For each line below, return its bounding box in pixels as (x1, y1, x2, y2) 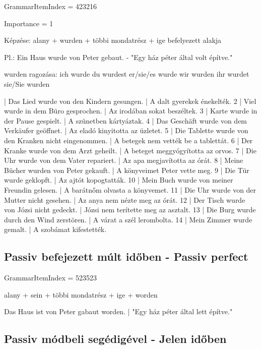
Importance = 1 (4, 18, 53, 28)
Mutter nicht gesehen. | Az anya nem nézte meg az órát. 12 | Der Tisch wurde (4, 194, 245, 205)
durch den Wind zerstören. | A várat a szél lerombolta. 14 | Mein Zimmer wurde (4, 214, 252, 224)
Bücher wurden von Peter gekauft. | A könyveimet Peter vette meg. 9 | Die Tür (4, 164, 249, 175)
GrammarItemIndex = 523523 (4, 272, 97, 283)
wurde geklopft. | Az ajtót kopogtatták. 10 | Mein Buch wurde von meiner (4, 174, 233, 185)
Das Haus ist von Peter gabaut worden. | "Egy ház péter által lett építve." (4, 306, 233, 317)
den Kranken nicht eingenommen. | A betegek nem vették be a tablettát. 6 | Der (4, 135, 253, 145)
